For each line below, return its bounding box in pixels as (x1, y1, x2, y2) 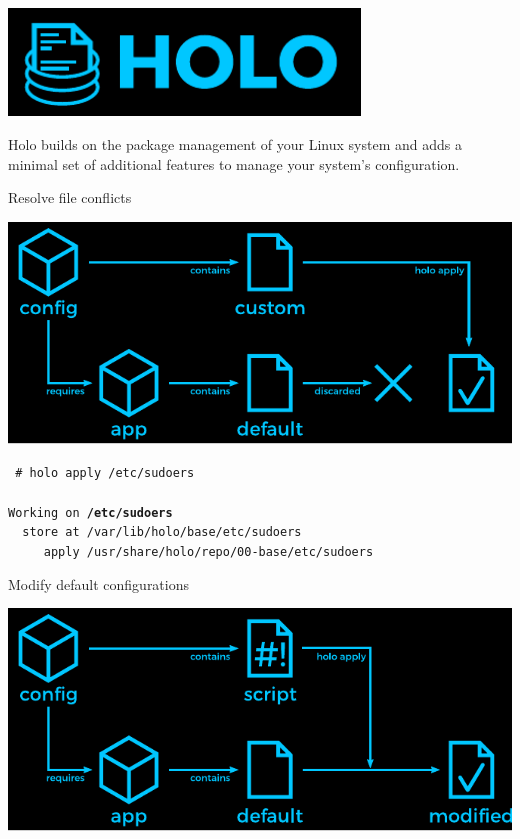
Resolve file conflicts (8, 187, 132, 208)
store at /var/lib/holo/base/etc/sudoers (22, 525, 302, 540)
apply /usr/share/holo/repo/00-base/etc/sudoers (43, 545, 374, 560)
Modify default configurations (8, 573, 190, 594)
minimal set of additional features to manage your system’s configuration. (8, 153, 460, 174)
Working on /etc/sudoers (8, 505, 173, 520)
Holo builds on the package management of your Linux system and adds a (8, 133, 462, 154)
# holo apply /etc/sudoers (15, 466, 195, 481)
